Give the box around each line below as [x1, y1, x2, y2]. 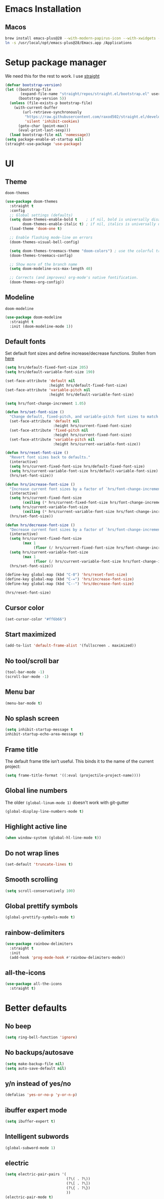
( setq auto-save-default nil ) [5, 1066, 67, 1071]
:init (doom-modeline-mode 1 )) [9, 324, 73, 329]
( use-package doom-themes [5, 199, 58, 204]
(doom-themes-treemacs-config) [9, 253, 73, 258]
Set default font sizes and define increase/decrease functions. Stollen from [5, 351, 156, 356]
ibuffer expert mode [5, 1106, 67, 1114]
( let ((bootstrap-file [5, 87, 51, 92]
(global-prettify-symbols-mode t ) [5, 915, 76, 920]
